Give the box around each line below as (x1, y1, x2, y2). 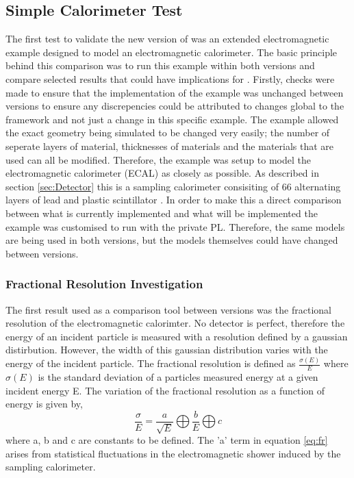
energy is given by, (5, 397, 83, 411)
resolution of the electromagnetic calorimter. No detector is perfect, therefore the (5, 316, 345, 330)
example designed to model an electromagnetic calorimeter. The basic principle (5, 45, 338, 59)
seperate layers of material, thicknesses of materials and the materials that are (5, 138, 334, 153)
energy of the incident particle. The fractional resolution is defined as (5, 356, 296, 370)
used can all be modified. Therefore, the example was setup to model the (5, 152, 311, 166)
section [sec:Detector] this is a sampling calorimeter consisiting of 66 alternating (5, 179, 341, 193)
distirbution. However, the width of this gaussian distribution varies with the (5, 342, 328, 357)
